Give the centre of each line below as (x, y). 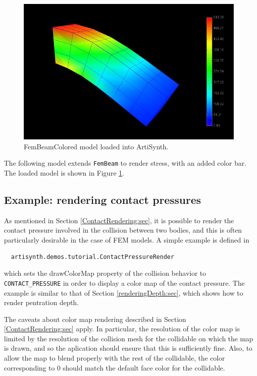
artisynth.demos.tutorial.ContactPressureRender (93, 257)
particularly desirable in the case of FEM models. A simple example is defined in (127, 240)
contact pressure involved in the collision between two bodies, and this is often (123, 230)
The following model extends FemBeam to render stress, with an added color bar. (125, 163)
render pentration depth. (42, 302)
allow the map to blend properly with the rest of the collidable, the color (114, 358)
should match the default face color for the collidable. (144, 367)
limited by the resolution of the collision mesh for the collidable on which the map (129, 338)
